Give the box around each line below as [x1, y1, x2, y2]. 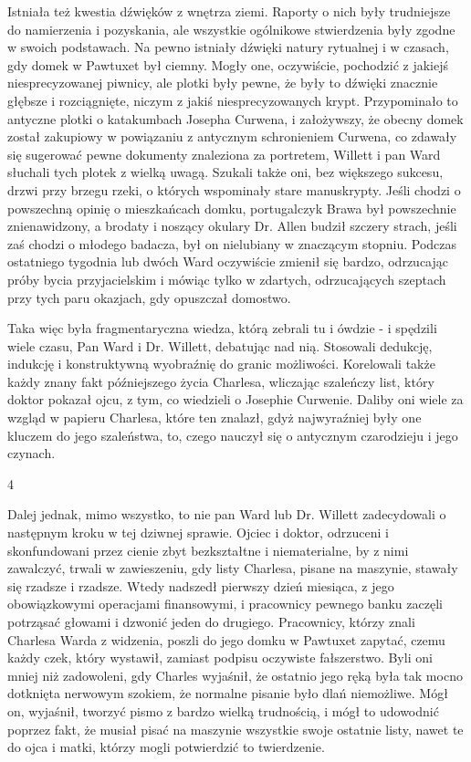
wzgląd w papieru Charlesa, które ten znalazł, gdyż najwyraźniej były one [7, 408, 422, 427]
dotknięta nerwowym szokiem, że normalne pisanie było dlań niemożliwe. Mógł [7, 684, 448, 703]
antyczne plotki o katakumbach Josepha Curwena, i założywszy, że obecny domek [7, 109, 464, 128]
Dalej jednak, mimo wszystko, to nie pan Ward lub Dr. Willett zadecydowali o [7, 505, 446, 524]
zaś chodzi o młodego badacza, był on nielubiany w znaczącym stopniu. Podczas [7, 234, 457, 253]
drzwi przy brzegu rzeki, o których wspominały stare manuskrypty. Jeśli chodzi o [7, 180, 461, 199]
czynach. [7, 444, 56, 463]
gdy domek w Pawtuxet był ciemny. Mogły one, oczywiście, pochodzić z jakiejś [7, 55, 448, 74]
